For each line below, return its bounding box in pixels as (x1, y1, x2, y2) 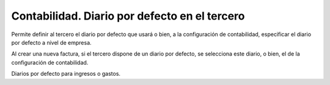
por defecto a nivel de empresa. (11, 39, 92, 46)
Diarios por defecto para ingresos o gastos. (11, 70, 121, 78)
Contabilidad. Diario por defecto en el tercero (11, 9, 245, 23)
